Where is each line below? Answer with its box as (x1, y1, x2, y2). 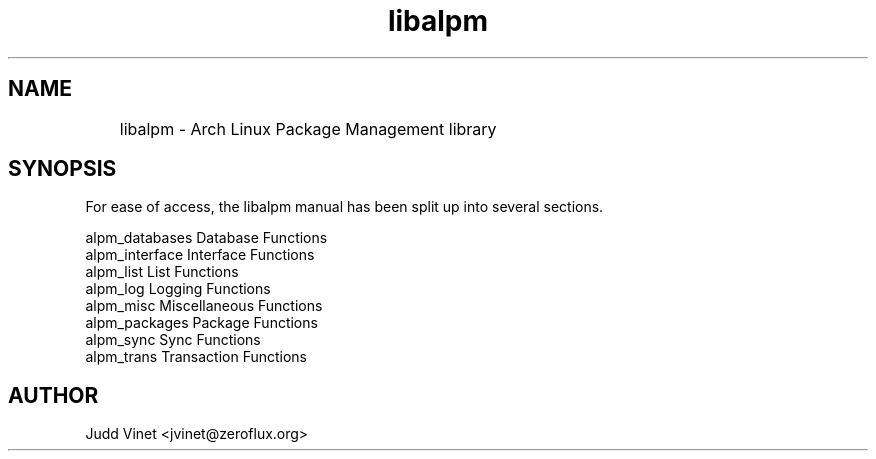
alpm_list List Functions (85, 263, 239, 281)
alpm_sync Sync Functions (85, 331, 261, 349)
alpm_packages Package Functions (85, 314, 318, 332)
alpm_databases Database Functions (85, 229, 328, 247)
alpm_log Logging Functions (85, 280, 271, 298)
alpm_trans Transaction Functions (85, 348, 308, 366)
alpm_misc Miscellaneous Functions (85, 297, 323, 315)
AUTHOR (8, 382, 99, 408)
